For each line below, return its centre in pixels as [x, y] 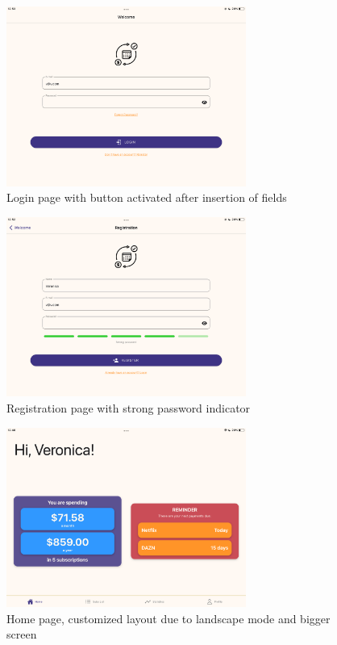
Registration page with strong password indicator [129, 407]
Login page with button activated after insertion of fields [147, 197]
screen [22, 634]
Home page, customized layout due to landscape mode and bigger [168, 618]
